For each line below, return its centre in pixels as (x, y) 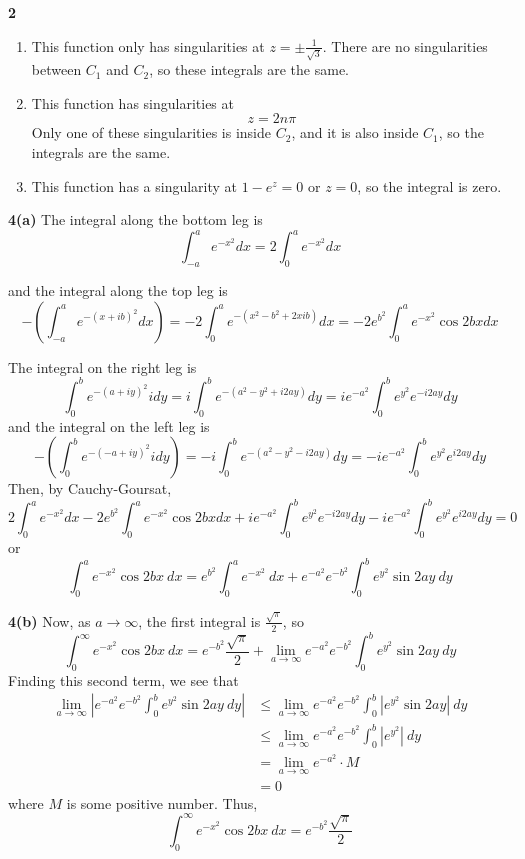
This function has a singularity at (134, 185)
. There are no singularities (405, 45)
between (56, 69)
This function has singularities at (132, 102)
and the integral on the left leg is (109, 425)
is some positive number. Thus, (162, 802)
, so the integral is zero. (429, 185)
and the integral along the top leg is (118, 290)
